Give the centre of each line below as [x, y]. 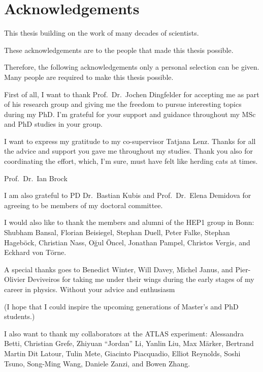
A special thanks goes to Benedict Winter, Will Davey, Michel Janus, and [119, 269]
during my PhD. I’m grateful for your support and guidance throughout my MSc [130, 114]
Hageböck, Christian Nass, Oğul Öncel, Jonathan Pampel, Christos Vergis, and [127, 242]
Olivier [15, 279]
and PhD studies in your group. [53, 124]
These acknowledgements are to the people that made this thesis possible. [119, 50]
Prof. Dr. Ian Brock [36, 178]
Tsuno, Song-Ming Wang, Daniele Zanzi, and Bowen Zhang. [97, 363]
